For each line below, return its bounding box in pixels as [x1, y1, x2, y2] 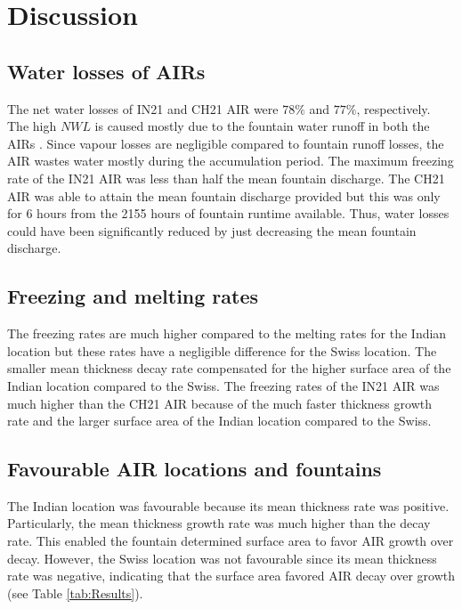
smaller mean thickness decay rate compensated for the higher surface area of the [7, 359, 451, 378]
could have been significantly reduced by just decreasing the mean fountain [7, 221, 417, 240]
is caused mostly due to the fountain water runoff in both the [94, 117, 430, 135]
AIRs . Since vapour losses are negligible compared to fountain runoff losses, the [7, 134, 444, 152]
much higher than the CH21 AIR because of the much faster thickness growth [7, 394, 432, 412]
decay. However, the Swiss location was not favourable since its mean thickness [7, 548, 437, 567]
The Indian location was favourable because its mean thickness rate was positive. [7, 496, 450, 515]
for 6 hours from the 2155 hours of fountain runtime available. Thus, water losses [7, 204, 450, 223]
